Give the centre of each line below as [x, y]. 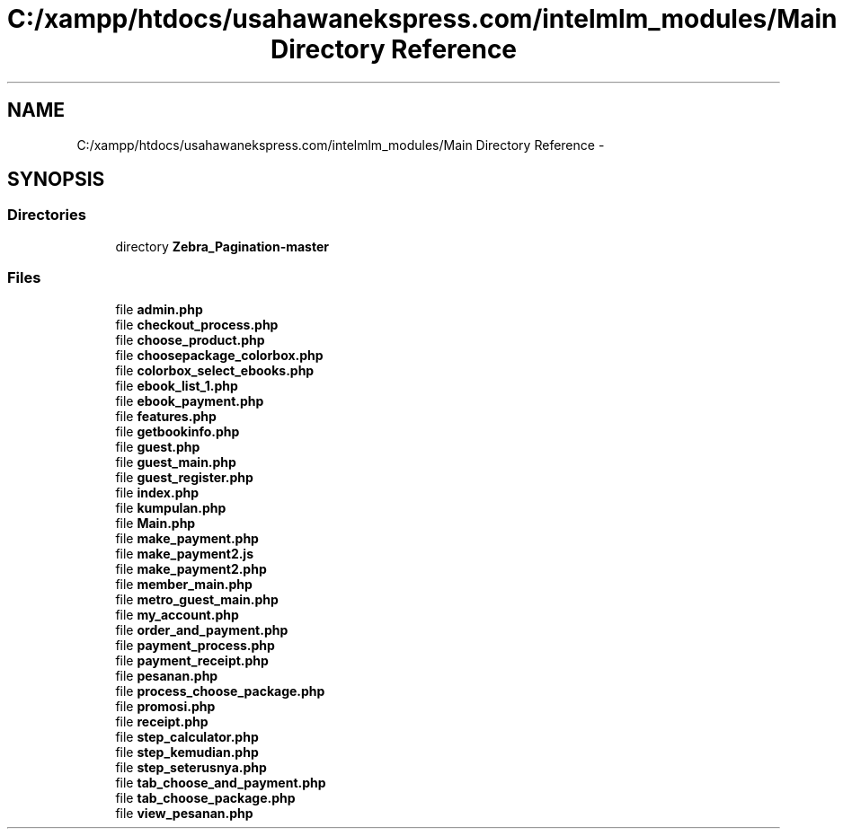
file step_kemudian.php [187, 752]
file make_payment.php [187, 538]
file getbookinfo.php [177, 431]
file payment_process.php [195, 645]
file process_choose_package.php [220, 691]
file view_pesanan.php [184, 813]
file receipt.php [162, 721]
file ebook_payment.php [190, 400]
